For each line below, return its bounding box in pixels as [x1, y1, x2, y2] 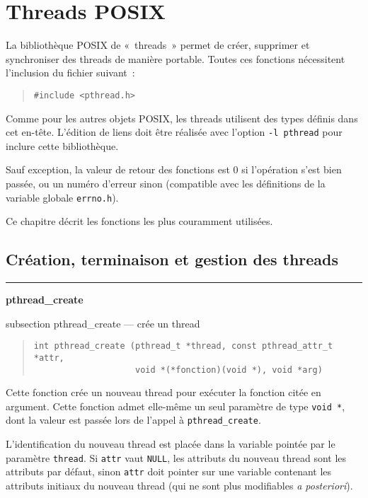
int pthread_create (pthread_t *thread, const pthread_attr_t [33, 341, 333, 352]
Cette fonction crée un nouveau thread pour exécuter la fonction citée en [6, 385, 321, 400]
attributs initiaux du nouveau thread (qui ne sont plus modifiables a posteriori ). [6, 478, 353, 493]
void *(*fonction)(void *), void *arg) [134, 364, 323, 375]
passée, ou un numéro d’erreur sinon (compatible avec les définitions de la [6, 176, 326, 190]
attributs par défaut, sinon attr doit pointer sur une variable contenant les [6, 464, 332, 479]
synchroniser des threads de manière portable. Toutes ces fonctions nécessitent [6, 51, 345, 66]
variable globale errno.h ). [6, 190, 119, 204]
